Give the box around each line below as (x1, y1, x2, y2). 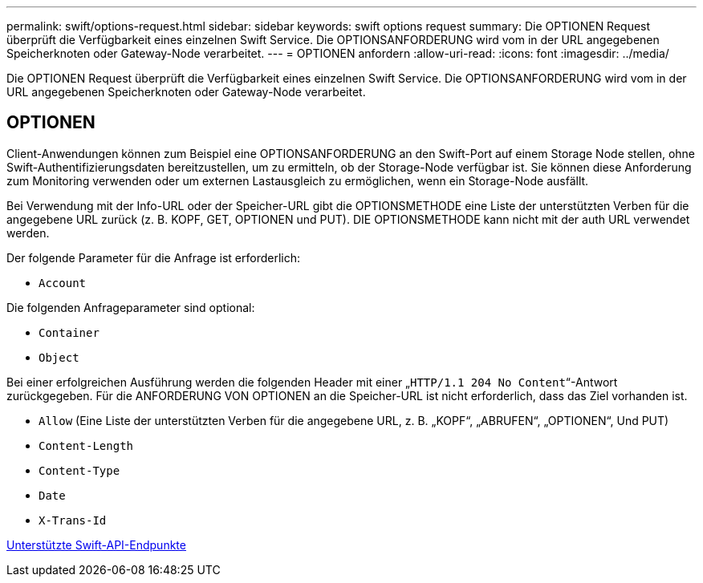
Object (39, 350, 79, 364)
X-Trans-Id (39, 513, 107, 527)
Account (39, 276, 87, 289)
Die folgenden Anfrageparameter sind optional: (6, 300, 255, 314)
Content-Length (39, 439, 134, 452)
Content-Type (39, 464, 120, 477)
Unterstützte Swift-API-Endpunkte (6, 537, 186, 552)
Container (39, 326, 100, 339)
